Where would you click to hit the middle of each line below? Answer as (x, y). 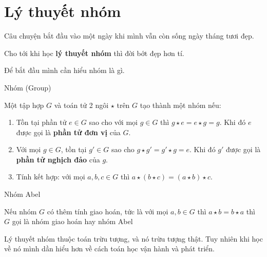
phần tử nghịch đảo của (58, 159)
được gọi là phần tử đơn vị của (68, 132)
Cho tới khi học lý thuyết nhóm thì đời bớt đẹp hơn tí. (94, 53)
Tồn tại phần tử (41, 122)
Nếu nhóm (21, 211)
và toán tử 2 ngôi (81, 105)
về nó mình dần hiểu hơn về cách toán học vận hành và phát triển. (109, 249)
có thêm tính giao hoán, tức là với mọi (108, 211)
